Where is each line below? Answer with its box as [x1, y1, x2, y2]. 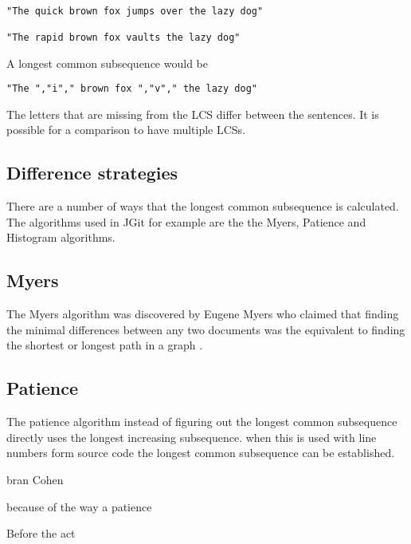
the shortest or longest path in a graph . [6, 337, 203, 353]
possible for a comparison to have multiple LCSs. [6, 121, 246, 138]
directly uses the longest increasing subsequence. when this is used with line [6, 428, 377, 445]
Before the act [6, 525, 76, 542]
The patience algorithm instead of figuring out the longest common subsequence [6, 413, 397, 430]
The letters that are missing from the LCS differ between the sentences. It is [6, 105, 379, 122]
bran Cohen [6, 471, 64, 488]
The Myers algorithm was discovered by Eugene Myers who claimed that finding [6, 306, 399, 322]
